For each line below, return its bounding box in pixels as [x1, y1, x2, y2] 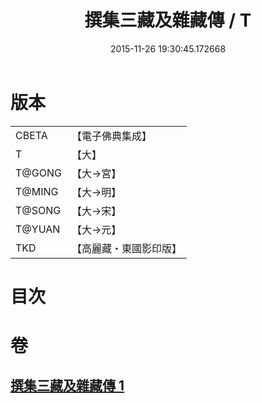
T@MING [15, 184, 59, 198]
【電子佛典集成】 [71, 129, 152, 143]
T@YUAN [15, 222, 61, 236]
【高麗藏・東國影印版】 [71, 241, 182, 255]
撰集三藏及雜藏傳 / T [84, 9, 252, 32]
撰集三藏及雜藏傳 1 [10, 377, 125, 395]
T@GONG [15, 166, 62, 180]
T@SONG [15, 203, 62, 217]
